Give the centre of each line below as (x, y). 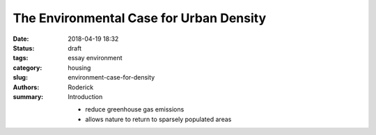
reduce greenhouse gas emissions (135, 109)
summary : (28, 96)
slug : (20, 78)
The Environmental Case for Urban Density (140, 18)
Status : (24, 48)
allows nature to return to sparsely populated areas (158, 119)
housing (79, 67)
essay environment (95, 58)
